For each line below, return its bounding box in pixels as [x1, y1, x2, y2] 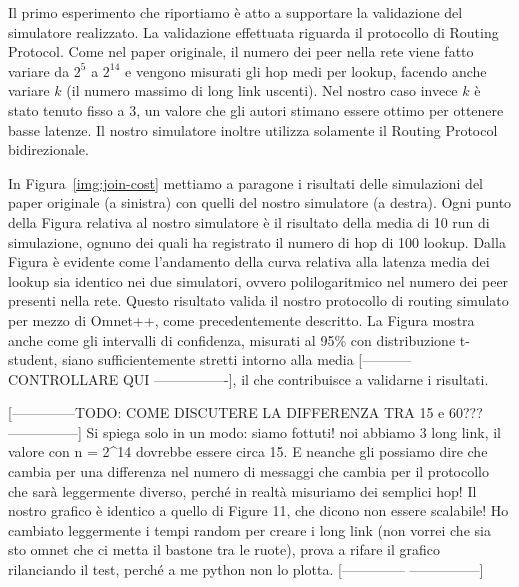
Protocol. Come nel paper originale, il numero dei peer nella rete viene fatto [8, 41, 474, 62]
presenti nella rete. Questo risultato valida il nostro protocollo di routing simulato [8, 290, 509, 311]
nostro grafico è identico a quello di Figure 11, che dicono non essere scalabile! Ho [8, 500, 509, 521]
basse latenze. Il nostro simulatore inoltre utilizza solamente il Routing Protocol [8, 119, 498, 140]
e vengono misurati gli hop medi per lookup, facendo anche [125, 60, 487, 81]
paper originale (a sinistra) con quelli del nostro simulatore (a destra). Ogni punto [8, 192, 512, 213]
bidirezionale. [8, 139, 89, 160]
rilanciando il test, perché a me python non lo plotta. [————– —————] [8, 559, 484, 580]
